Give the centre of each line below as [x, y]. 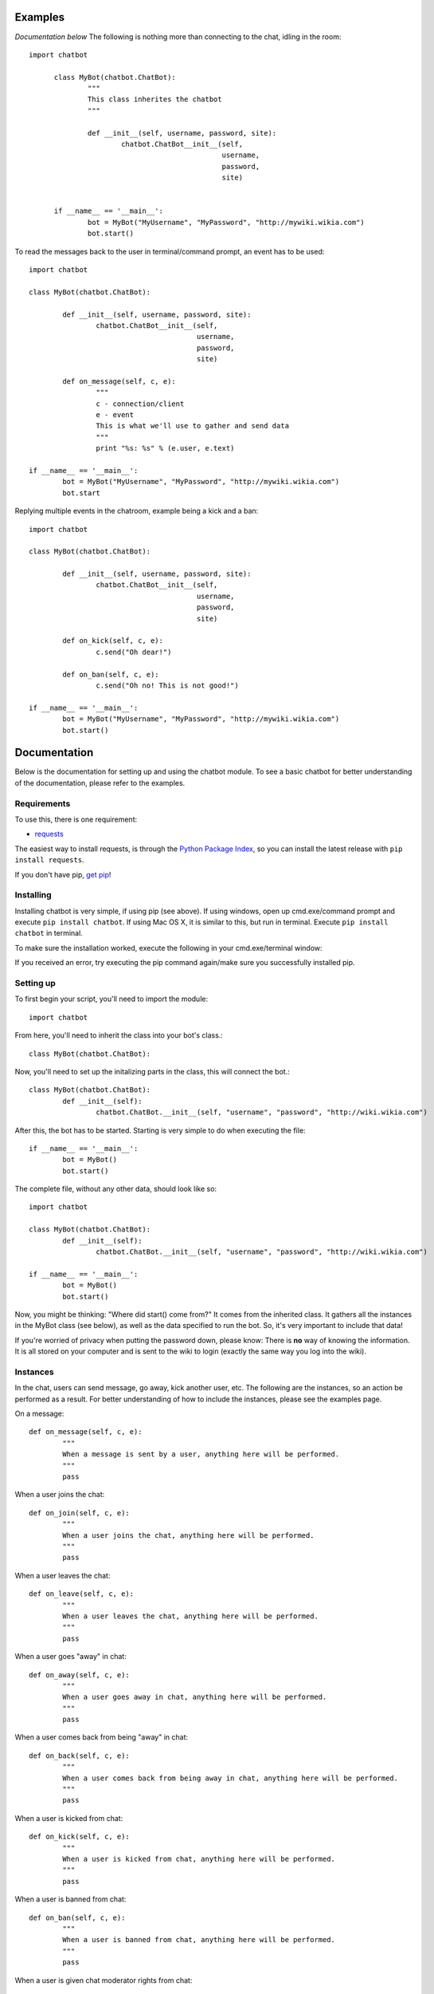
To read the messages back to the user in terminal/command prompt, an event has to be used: [170, 251]
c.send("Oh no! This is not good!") [167, 686]
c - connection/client [140, 404]
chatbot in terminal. [49, 933]
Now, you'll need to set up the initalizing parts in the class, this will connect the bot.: [152, 1071]
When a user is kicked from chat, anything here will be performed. [199, 1859]
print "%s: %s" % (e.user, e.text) [165, 448]
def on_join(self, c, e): [80, 1513]
